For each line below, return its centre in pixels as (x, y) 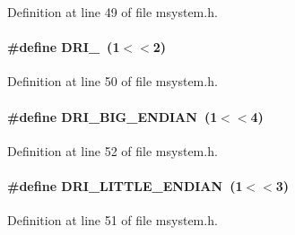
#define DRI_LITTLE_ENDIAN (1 (125, 185)
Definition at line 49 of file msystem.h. (113, 12)
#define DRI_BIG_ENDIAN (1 (113, 116)
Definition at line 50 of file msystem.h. (113, 81)
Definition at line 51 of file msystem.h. (113, 220)
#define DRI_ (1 (64, 47)
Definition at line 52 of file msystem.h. (113, 150)
